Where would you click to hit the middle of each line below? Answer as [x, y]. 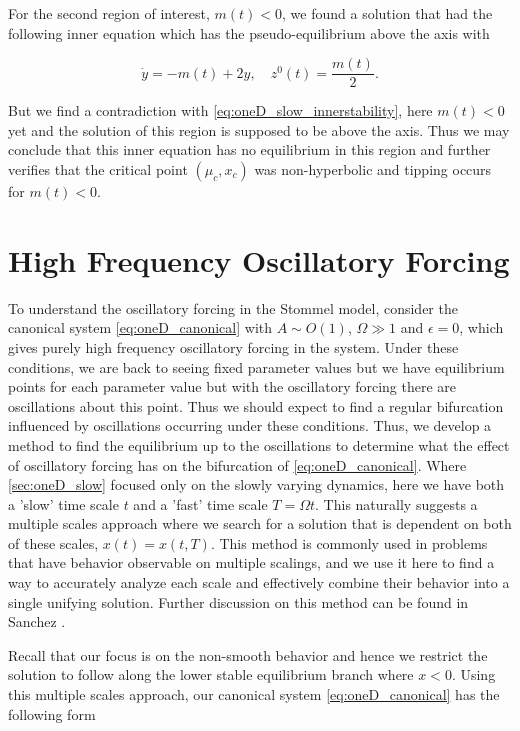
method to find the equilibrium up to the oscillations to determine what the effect [259, 444]
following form [52, 713]
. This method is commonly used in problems [349, 542]
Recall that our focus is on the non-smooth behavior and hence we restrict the [248, 654]
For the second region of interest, [109, 13]
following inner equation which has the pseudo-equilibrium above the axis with [249, 32]
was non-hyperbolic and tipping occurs [373, 169]
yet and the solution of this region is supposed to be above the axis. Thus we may [259, 129]
